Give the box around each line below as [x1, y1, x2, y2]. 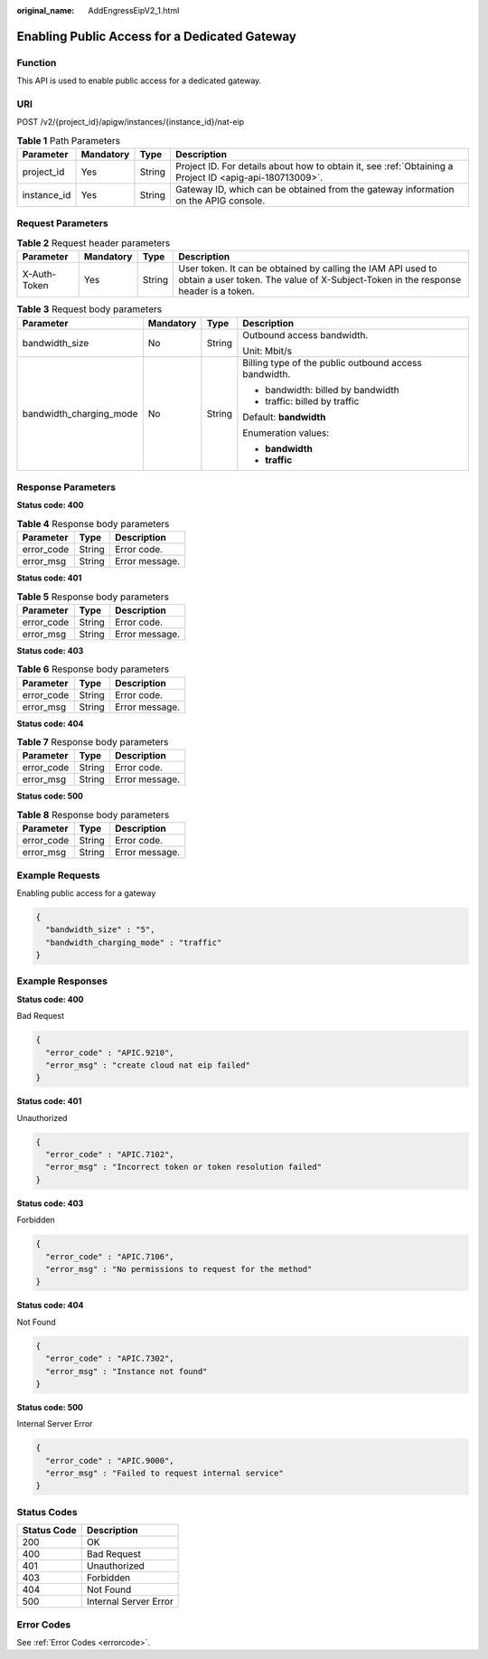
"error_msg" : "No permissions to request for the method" [45, 1264, 313, 1274]
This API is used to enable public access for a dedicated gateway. [16, 75, 262, 86]
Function [16, 56, 57, 69]
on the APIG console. [174, 194, 266, 207]
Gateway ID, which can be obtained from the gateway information [174, 184, 455, 196]
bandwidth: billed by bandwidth [265, 383, 399, 396]
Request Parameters [16, 217, 108, 230]
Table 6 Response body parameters [16, 663, 170, 675]
